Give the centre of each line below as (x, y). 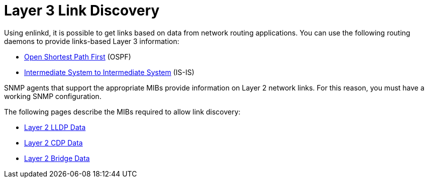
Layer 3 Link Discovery (82, 10)
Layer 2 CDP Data (54, 142)
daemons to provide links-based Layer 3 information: (92, 41)
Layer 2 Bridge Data (57, 158)
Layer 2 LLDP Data (55, 127)
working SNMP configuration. (53, 96)
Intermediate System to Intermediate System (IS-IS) (109, 72)
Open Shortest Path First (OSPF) (78, 56)
